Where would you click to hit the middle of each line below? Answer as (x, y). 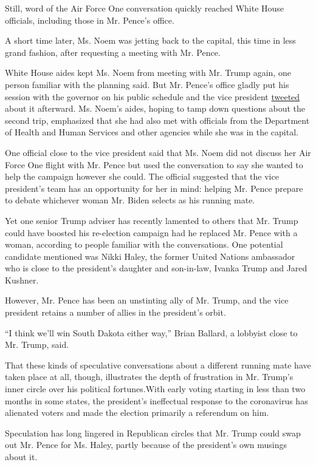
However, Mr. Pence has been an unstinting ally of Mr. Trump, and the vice (147, 300)
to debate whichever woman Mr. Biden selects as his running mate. (130, 200)
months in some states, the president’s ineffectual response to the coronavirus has (156, 400)
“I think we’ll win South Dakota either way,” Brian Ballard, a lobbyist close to (151, 332)
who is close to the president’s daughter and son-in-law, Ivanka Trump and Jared (156, 268)
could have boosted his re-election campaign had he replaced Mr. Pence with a (151, 232)
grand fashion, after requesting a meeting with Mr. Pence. (113, 52)
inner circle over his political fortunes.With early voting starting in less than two (155, 389)
